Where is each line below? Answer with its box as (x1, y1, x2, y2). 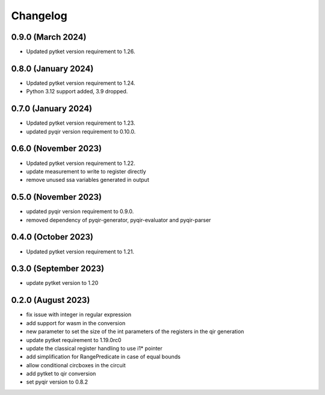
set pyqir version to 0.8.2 (26, 378, 88, 385)
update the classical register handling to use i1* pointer (26, 344, 162, 352)
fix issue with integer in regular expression (26, 311, 132, 319)
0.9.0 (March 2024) (11, 32, 87, 42)
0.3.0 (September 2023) (11, 264, 105, 274)
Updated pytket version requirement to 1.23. (26, 119, 135, 126)
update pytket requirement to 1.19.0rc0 (26, 336, 122, 343)
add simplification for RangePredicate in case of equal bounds (26, 353, 181, 361)
